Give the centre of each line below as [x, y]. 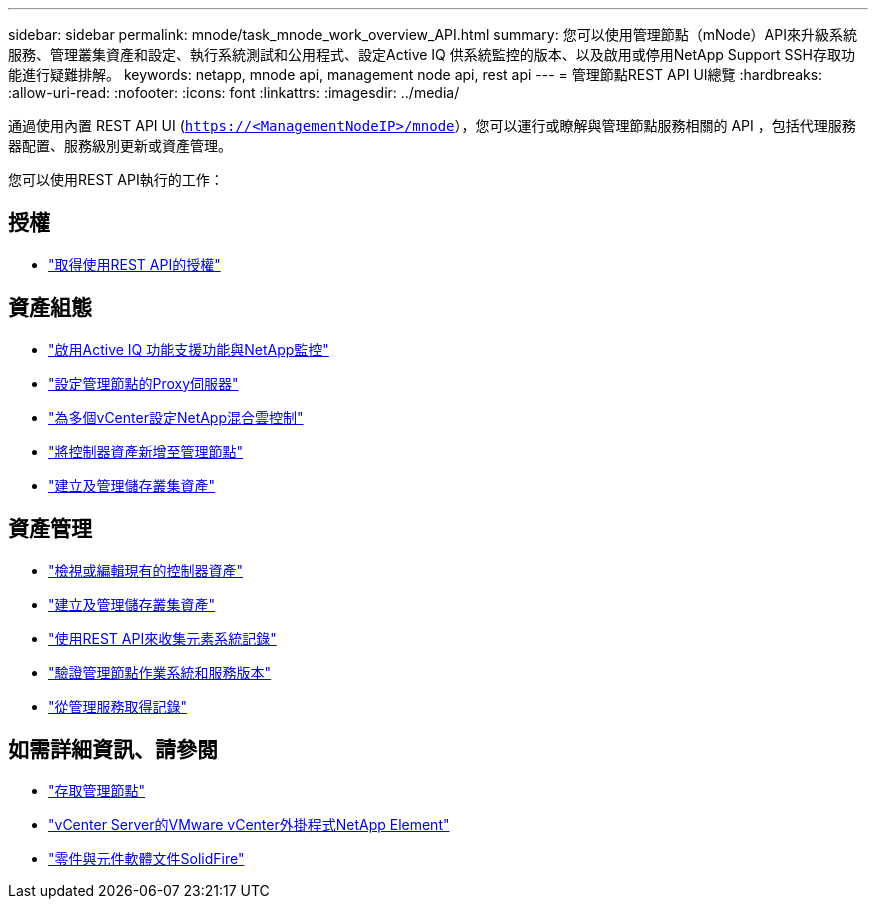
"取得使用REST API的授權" [134, 264]
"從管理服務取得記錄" [118, 706]
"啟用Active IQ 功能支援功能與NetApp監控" [188, 349]
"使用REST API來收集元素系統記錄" [162, 638]
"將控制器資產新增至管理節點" [146, 451]
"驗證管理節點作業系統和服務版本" [160, 672]
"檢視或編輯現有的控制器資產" [146, 570]
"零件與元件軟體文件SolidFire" [146, 859]
